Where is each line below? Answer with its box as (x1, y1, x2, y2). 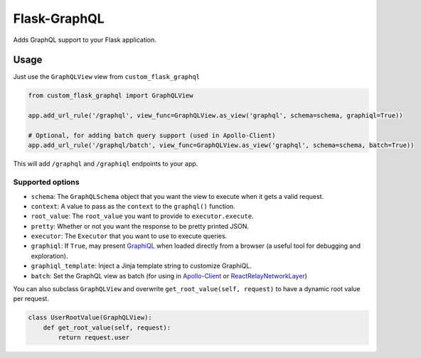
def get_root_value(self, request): (43, 323, 171, 332)
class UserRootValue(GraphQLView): (28, 313, 152, 322)
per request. (13, 295, 50, 303)
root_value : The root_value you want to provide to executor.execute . (31, 212, 254, 220)
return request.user (58, 334, 130, 342)
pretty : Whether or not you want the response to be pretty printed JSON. (31, 222, 249, 230)
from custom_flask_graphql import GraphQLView (28, 92, 193, 99)
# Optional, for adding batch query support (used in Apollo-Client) (28, 131, 276, 139)
